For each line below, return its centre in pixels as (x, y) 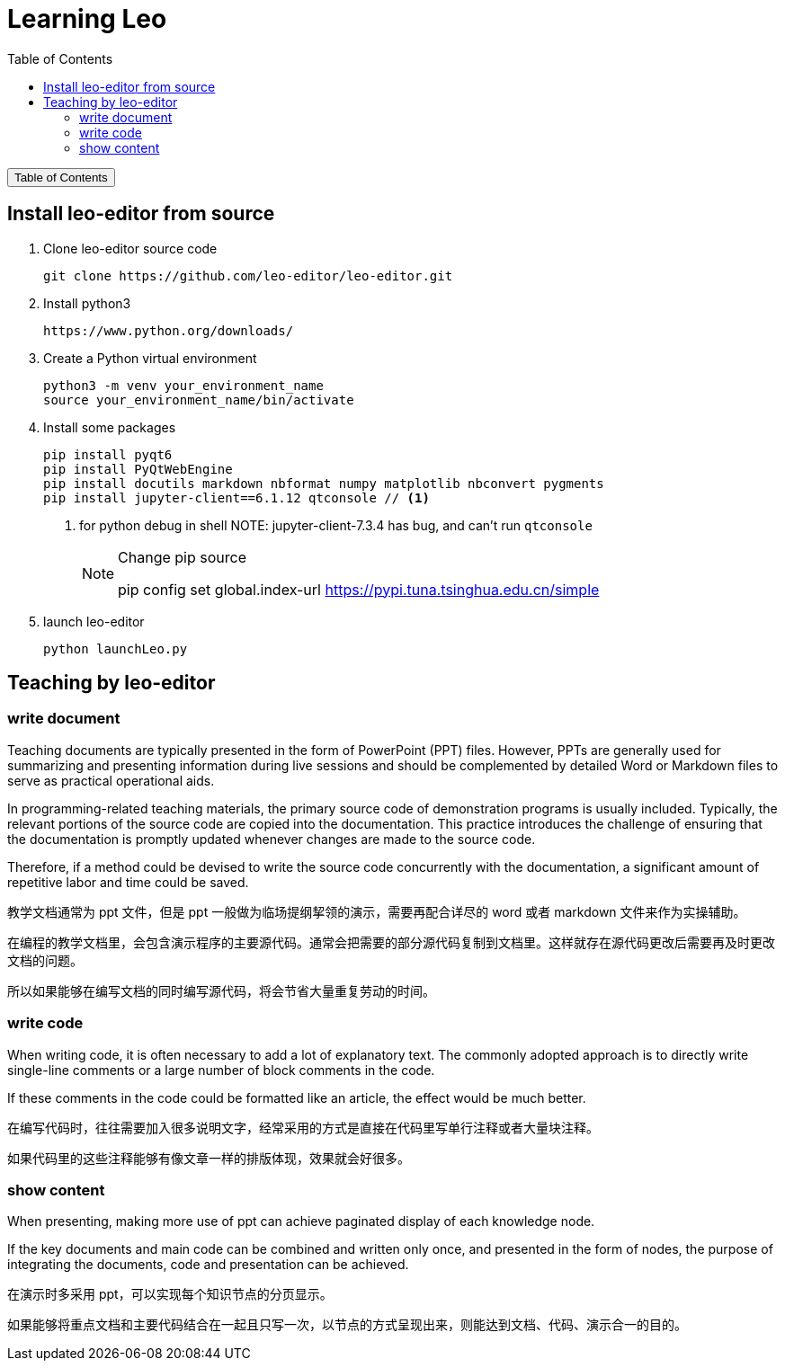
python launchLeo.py (116, 648)
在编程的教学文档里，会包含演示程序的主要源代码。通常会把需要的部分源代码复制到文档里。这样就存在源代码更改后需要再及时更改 (391, 942)
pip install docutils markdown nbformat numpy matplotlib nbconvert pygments (324, 483)
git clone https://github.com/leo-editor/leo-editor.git (248, 275)
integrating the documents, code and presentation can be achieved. (208, 1265)
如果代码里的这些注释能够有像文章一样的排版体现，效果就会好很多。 (209, 1158)
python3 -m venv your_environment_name (183, 385)
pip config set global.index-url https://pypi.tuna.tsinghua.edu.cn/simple (359, 589)
